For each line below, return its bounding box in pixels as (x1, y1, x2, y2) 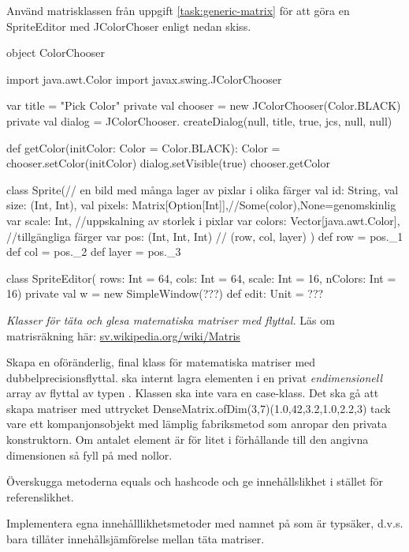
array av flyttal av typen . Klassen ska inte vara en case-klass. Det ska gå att (6, 385, 379, 401)
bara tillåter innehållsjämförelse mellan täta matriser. (6, 531, 265, 547)
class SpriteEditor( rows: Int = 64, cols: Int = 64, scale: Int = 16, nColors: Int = (6, 269, 396, 286)
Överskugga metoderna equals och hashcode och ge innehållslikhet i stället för (6, 473, 384, 490)
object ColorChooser (6, 44, 105, 61)
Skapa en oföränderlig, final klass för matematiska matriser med (6, 354, 316, 370)
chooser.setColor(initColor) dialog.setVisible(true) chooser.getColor (6, 155, 330, 171)
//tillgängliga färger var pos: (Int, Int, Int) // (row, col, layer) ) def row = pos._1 (6, 227, 403, 244)
